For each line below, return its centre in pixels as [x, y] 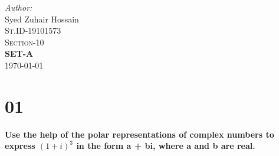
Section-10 [24, 42]
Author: [19, 7]
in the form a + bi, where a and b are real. [166, 146]
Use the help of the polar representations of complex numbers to [139, 134]
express [20, 146]
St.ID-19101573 [33, 30]
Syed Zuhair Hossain [42, 19]
